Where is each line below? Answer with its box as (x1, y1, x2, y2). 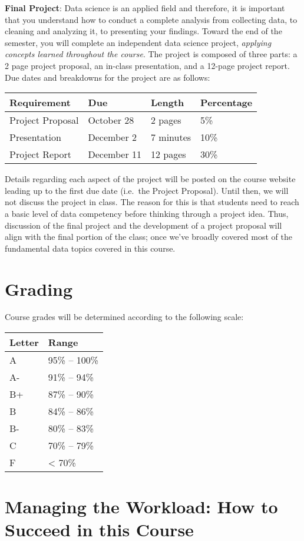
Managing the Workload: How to (5, 494, 278, 519)
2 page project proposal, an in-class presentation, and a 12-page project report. (5, 59, 290, 71)
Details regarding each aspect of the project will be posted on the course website (5, 173, 296, 185)
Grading (5, 276, 73, 301)
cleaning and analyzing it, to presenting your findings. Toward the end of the (5, 25, 282, 37)
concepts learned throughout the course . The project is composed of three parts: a (5, 48, 298, 60)
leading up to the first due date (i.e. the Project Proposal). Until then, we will (5, 184, 289, 196)
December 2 (88, 130, 137, 144)
